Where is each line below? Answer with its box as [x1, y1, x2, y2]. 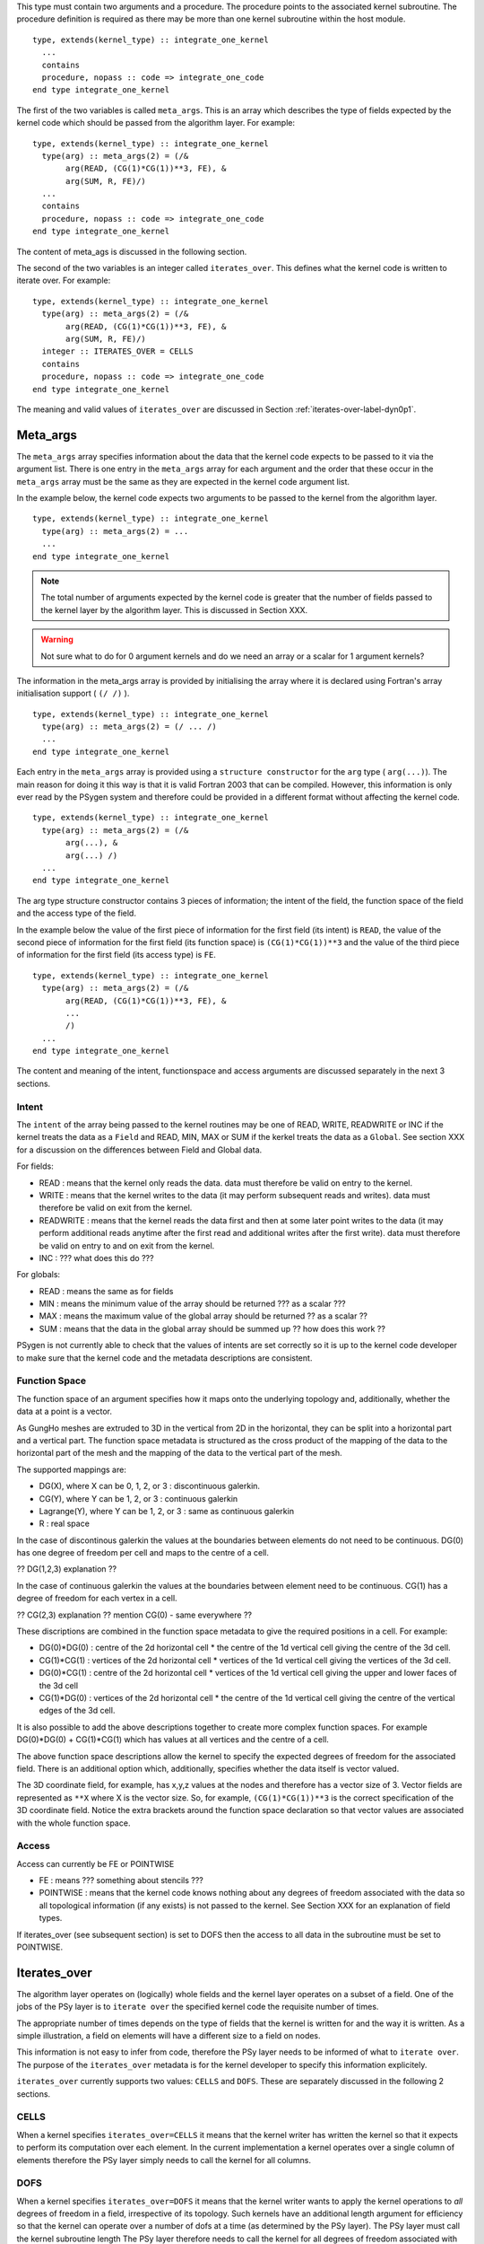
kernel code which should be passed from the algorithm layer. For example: [16, 118, 296, 128]
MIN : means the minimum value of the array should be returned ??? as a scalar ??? [39, 1298, 347, 1310]
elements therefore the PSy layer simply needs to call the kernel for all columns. [16, 2154, 311, 2165]
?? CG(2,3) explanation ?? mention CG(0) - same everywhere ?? [16, 1609, 253, 1620]
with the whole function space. [16, 1818, 131, 1828]
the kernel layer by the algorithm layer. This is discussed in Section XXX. [40, 604, 308, 615]
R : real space [39, 1518, 90, 1530]
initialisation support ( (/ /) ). [16, 688, 130, 699]
